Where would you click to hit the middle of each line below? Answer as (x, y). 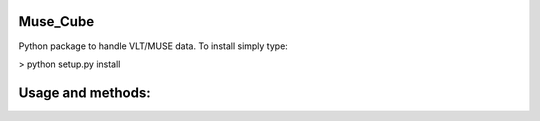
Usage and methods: (84, 92)
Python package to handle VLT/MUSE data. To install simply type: (153, 46)
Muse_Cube (56, 21)
